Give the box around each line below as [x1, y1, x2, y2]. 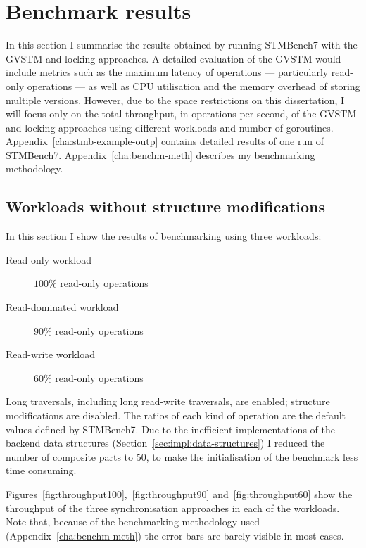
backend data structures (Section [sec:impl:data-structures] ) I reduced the [6, 435, 325, 450]
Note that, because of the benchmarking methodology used [6, 514, 260, 529]
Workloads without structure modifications [6, 196, 325, 217]
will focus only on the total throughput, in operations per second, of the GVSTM [6, 106, 357, 121]
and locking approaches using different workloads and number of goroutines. [6, 120, 334, 134]
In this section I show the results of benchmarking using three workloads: [6, 229, 322, 243]
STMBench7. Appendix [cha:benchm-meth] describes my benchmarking [6, 147, 315, 162]
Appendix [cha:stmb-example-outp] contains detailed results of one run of [6, 134, 324, 148]
